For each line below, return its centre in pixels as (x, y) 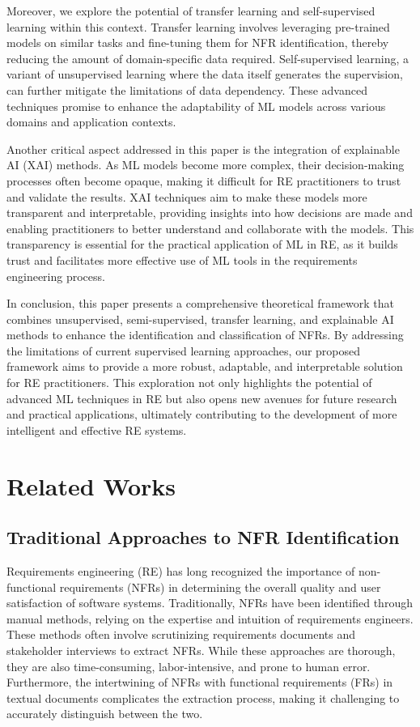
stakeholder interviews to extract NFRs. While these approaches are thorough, (201, 650)
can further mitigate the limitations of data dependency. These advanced (187, 89)
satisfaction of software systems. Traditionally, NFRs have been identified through (210, 603)
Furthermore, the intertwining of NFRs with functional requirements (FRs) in (200, 682)
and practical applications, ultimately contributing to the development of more (202, 414)
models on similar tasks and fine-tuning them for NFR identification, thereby (198, 43)
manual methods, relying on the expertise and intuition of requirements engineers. (210, 618)
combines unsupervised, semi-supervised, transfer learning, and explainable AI (200, 319)
